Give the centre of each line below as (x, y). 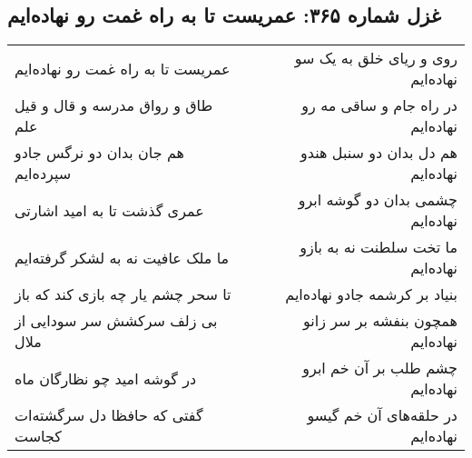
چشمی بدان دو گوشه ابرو (378, 200)
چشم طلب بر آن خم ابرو (380, 368)
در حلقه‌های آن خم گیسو (382, 415)
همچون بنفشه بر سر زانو (380, 321)
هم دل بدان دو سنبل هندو (379, 153)
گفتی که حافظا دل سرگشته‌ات (109, 415)
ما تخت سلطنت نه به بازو (379, 247)
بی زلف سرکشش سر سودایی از (116, 321)
